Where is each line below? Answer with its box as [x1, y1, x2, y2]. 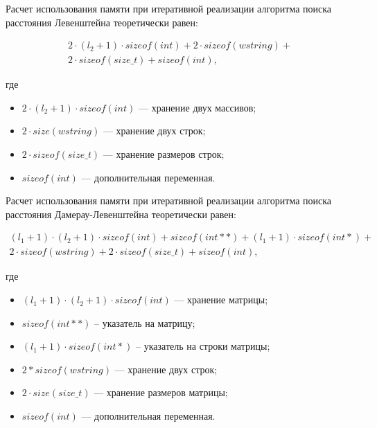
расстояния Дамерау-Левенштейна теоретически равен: [6, 206, 236, 221]
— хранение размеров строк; [103, 147, 225, 161]
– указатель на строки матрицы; [136, 339, 270, 353]
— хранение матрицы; [174, 292, 268, 307]
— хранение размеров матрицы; [94, 385, 228, 400]
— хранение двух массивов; [138, 100, 256, 114]
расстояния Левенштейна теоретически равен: [6, 15, 198, 29]
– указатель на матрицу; [94, 315, 195, 330]
